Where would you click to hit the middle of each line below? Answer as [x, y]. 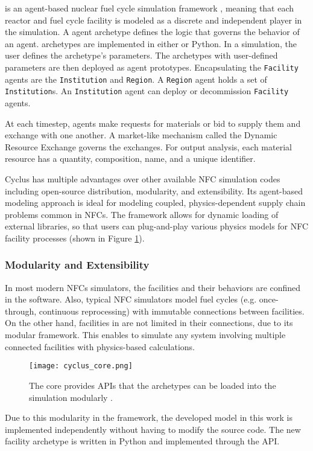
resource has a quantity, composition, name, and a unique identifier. [130, 158]
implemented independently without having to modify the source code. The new [153, 429]
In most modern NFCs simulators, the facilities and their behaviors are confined [153, 287]
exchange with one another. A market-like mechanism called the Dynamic [141, 135]
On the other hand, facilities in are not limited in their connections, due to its [149, 323]
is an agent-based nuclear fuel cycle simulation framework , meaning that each [150, 8]
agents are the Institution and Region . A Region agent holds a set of [136, 79]
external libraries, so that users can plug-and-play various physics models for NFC [157, 226]
